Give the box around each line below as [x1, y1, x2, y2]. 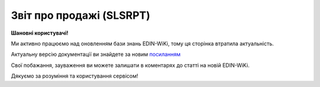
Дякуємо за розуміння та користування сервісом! [11, 72, 139, 79]
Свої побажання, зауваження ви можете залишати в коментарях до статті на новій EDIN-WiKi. [11, 62, 250, 69]
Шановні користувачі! [11, 29, 69, 36]
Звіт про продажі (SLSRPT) [11, 9, 151, 22]
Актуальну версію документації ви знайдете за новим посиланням [11, 51, 181, 58]
